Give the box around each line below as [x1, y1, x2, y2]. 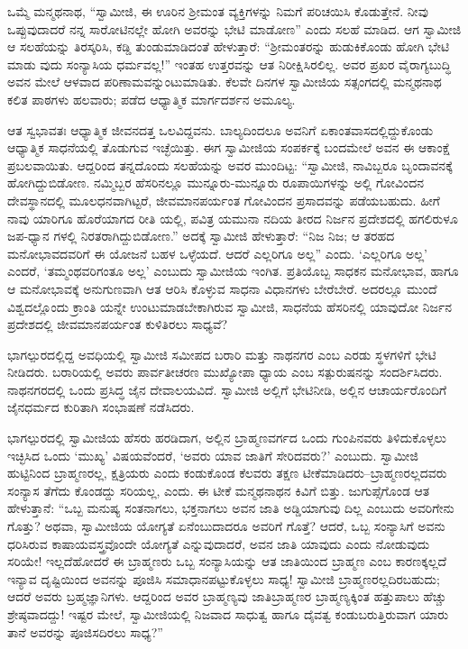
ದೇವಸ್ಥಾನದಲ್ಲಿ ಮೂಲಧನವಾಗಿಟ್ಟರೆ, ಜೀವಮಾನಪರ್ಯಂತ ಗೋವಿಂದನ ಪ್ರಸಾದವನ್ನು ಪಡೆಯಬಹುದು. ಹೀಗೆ [7, 190, 440, 209]
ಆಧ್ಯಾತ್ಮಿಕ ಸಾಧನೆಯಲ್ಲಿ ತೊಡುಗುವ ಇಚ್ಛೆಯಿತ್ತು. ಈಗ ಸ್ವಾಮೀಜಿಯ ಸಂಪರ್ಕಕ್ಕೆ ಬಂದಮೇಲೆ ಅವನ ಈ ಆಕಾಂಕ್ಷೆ [7, 138, 451, 157]
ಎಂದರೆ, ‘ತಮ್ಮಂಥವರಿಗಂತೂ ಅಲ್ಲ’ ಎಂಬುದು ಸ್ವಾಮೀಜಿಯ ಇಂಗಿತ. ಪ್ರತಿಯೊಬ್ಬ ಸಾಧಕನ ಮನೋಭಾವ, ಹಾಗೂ [7, 261, 459, 280]
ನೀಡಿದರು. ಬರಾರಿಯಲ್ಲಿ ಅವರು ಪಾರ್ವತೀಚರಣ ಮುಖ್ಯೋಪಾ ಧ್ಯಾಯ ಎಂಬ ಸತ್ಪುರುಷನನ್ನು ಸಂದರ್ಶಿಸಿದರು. [7, 362, 443, 381]
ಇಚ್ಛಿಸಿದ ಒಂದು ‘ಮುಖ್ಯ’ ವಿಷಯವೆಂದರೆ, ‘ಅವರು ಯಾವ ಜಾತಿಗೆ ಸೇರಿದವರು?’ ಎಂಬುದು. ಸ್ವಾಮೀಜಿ [7, 445, 418, 464]
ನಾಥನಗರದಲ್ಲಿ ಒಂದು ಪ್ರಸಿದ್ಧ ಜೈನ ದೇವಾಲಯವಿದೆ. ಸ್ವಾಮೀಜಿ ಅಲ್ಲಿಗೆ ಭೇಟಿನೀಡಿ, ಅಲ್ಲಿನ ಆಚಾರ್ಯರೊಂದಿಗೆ [7, 379, 447, 398]
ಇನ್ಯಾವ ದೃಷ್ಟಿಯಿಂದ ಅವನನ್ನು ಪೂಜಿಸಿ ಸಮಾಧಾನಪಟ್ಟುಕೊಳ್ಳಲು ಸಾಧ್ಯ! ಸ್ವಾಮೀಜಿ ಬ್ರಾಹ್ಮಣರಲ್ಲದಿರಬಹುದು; [7, 569, 440, 588]
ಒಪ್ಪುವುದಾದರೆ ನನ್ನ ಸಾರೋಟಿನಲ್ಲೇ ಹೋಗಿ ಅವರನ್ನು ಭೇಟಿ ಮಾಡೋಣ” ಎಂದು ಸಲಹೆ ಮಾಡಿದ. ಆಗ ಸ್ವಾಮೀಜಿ [7, 19, 462, 38]
